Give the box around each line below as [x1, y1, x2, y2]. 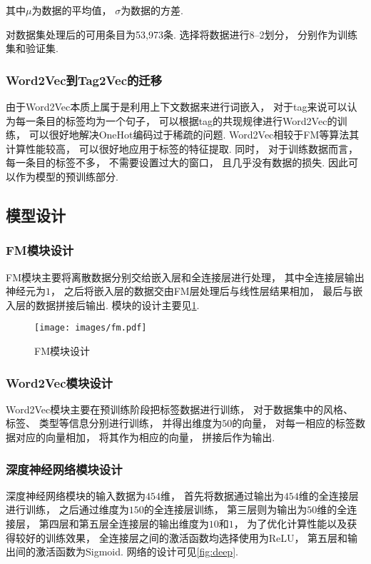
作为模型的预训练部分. [15, 168, 118, 183]
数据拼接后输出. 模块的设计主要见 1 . [35, 297, 200, 312]
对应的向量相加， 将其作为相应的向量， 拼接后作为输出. [15, 430, 275, 444]
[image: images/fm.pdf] [34, 323, 147, 333]
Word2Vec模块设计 [6, 373, 113, 391]
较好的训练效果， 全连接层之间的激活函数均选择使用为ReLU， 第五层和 [15, 530, 348, 545]
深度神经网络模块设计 [6, 460, 123, 478]
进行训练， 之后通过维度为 [6, 502, 129, 517]
